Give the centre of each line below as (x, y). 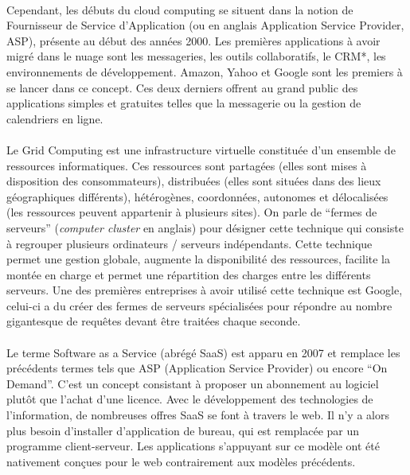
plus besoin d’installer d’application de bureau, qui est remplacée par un (183, 430)
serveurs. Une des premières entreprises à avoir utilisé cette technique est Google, (205, 290)
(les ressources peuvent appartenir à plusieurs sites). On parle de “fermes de (192, 212)
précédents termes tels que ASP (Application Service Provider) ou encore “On (197, 368)
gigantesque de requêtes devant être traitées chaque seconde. (154, 321)
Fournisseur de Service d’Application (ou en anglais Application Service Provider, (205, 25)
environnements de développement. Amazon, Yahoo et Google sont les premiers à (205, 71)
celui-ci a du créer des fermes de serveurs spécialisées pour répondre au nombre (199, 305)
